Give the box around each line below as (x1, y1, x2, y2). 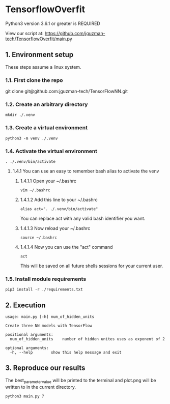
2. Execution (5, 301, 46, 309)
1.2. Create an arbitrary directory (5, 101, 88, 108)
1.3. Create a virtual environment (5, 124, 88, 131)
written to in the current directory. (5, 384, 76, 390)
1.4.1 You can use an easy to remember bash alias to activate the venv (12, 168, 159, 174)
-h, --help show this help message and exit (10, 350, 122, 355)
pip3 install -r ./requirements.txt (5, 287, 83, 292)
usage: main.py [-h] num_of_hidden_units (5, 314, 95, 320)
